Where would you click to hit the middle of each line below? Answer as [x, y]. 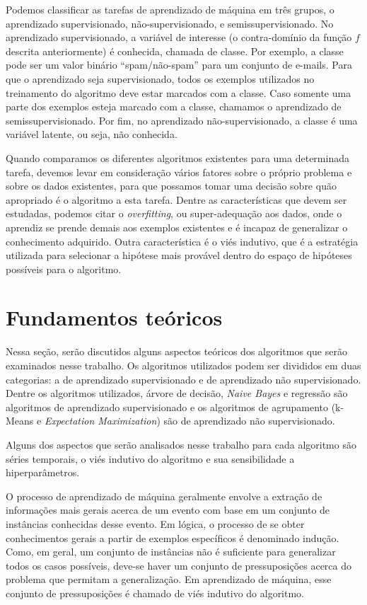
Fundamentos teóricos [114, 317]
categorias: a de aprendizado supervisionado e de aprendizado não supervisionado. [183, 379]
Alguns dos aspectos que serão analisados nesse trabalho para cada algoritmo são [181, 444]
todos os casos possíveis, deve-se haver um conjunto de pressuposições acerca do [179, 565]
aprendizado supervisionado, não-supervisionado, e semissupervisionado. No [170, 23]
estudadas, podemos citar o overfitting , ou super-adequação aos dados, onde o [174, 213]
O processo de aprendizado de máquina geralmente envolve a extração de [164, 496]
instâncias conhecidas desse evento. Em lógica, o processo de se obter [155, 523]
